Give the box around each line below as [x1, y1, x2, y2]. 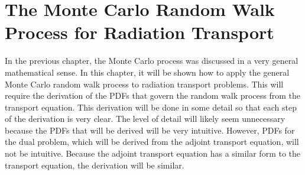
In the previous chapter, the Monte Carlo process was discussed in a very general [5, 54, 298, 67]
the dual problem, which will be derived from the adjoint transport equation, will [5, 135, 299, 148]
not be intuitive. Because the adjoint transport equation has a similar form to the [5, 147, 301, 160]
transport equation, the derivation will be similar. [5, 158, 184, 171]
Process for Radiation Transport [5, 20, 274, 44]
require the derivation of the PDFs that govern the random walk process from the [5, 89, 301, 102]
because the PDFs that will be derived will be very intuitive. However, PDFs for [5, 124, 295, 136]
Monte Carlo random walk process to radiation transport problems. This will [5, 77, 284, 90]
